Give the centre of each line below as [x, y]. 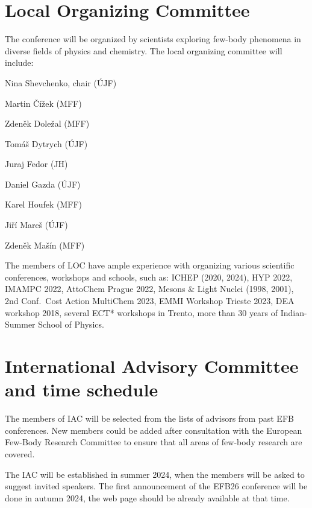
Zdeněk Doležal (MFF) [47, 123]
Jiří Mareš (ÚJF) [36, 225]
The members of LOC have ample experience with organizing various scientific [150, 265]
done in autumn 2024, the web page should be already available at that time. [147, 497]
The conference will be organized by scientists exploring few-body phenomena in [153, 39]
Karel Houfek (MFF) [44, 204]
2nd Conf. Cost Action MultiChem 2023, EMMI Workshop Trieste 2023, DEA [150, 301]
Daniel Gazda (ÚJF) [43, 184]
